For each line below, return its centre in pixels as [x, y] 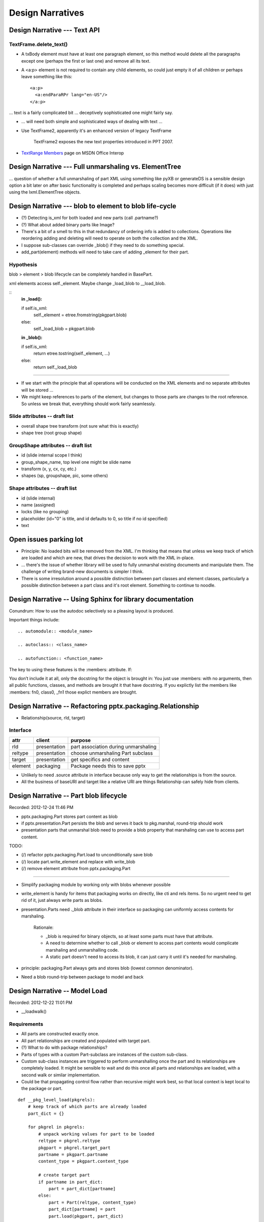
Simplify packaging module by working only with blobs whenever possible [96, 884]
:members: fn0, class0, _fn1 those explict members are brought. [73, 692]
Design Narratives [46, 13]
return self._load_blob [55, 367]
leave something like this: [47, 77]
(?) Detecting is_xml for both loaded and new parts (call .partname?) [90, 218]
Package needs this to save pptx [108, 766]
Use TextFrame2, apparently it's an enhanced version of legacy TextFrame [96, 131]
